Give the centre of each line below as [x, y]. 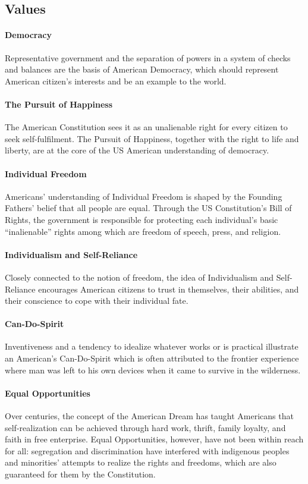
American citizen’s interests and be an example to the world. [116, 81]
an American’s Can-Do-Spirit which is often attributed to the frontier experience [152, 358]
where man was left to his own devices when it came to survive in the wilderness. [153, 370]
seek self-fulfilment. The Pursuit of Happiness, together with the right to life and [152, 138]
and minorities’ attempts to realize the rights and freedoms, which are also [141, 462]
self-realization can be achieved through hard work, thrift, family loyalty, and [145, 427]
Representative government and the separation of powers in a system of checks [148, 57]
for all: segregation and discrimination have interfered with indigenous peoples [147, 450]
